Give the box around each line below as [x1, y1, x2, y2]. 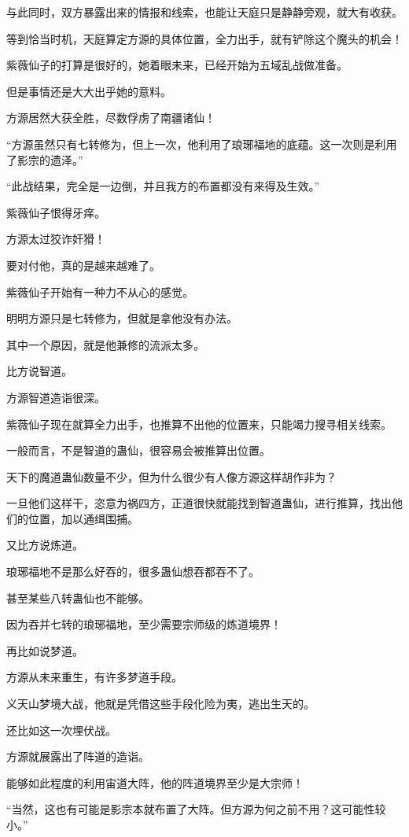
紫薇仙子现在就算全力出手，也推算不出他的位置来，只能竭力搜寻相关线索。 [6, 415, 392, 432]
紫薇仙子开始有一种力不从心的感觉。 [6, 283, 193, 300]
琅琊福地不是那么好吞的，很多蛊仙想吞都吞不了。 [6, 563, 260, 580]
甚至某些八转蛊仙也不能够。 [6, 589, 149, 606]
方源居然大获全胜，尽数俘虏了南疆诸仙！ [6, 109, 216, 126]
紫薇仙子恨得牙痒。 [6, 204, 105, 220]
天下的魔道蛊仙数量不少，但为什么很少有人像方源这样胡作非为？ [6, 468, 337, 485]
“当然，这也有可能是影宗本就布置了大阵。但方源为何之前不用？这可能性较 [6, 801, 386, 817]
